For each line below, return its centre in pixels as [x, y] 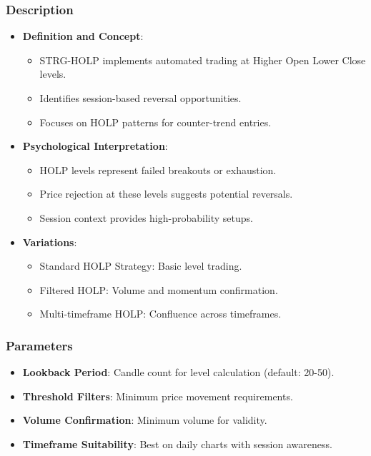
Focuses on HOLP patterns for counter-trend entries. [155, 122]
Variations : [50, 242]
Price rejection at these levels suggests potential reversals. [166, 194]
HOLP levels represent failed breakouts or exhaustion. [158, 169]
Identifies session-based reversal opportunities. [140, 98]
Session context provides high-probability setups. [146, 217]
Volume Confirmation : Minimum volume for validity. [145, 420]
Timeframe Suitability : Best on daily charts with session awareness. [177, 444]
